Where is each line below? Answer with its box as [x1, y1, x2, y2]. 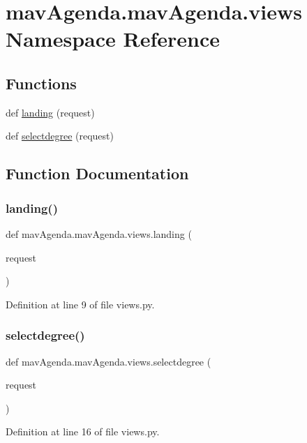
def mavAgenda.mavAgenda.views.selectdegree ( [6, 354, 211, 368]
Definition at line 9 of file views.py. [6, 296, 155, 311]
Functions [6, 72, 77, 93]
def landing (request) [6, 105, 95, 119]
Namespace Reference [6, 24, 220, 53]
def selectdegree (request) [6, 128, 114, 143]
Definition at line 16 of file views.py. [6, 424, 160, 439]
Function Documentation [6, 163, 189, 184]
